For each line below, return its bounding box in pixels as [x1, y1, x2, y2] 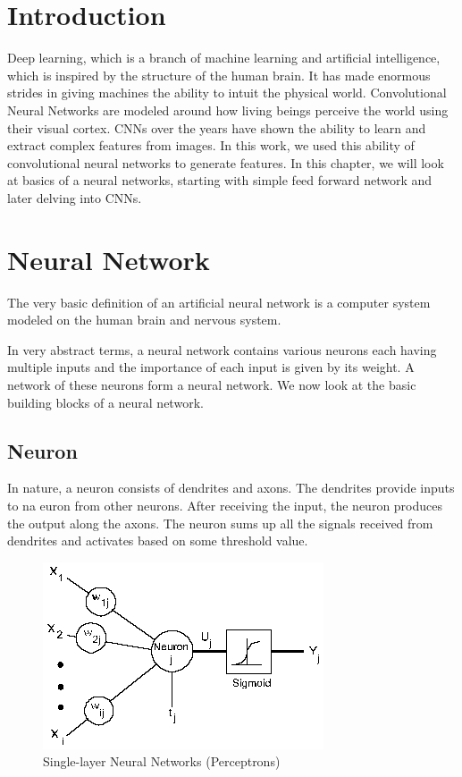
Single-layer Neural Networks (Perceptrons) [43, 752, 281, 771]
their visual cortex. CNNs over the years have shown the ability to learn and [7, 118, 426, 137]
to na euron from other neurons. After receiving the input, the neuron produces [7, 495, 443, 514]
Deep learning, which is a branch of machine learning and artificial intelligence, [7, 48, 441, 67]
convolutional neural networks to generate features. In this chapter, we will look [7, 153, 444, 172]
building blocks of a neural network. [7, 393, 204, 411]
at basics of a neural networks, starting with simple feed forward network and [7, 171, 433, 190]
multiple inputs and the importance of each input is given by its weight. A [7, 358, 415, 376]
